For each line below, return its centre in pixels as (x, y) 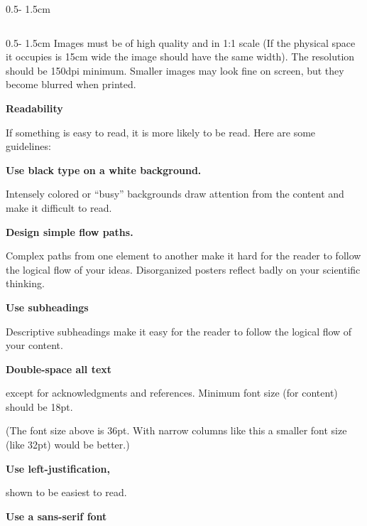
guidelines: (28, 146)
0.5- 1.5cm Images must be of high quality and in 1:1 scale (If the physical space (181, 42)
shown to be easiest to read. (66, 492)
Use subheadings (47, 307)
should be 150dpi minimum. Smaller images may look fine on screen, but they (175, 70)
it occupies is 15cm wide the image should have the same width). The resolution (180, 57)
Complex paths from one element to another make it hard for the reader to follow (183, 256)
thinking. (25, 283)
